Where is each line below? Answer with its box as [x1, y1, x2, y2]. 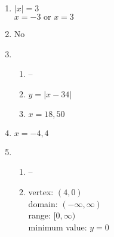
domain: [28, 197, 58, 210]
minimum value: [28, 220, 87, 233]
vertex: [28, 185, 54, 198]
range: [28, 209, 51, 221]
